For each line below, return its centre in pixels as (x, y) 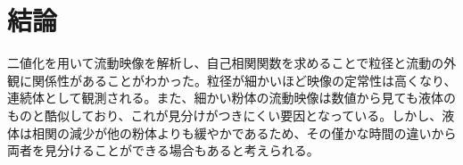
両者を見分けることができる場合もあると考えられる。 (163, 150)
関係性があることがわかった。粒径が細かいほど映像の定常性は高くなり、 (244, 80)
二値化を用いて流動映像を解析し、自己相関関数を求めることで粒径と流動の (226, 63)
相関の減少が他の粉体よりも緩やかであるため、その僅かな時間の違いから (244, 132)
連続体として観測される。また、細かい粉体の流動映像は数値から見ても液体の (231, 98)
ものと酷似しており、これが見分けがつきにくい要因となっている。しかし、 (225, 115)
